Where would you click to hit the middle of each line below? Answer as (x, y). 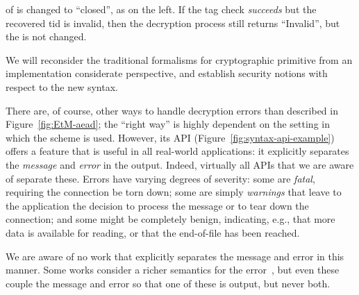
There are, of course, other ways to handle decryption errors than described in (172, 110)
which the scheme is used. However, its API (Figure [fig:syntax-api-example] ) (170, 137)
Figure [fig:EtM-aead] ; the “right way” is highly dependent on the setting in (168, 124)
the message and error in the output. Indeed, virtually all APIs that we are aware (180, 164)
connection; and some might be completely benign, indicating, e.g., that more (170, 219)
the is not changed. (46, 36)
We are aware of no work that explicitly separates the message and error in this (175, 256)
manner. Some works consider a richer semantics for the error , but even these (173, 270)
